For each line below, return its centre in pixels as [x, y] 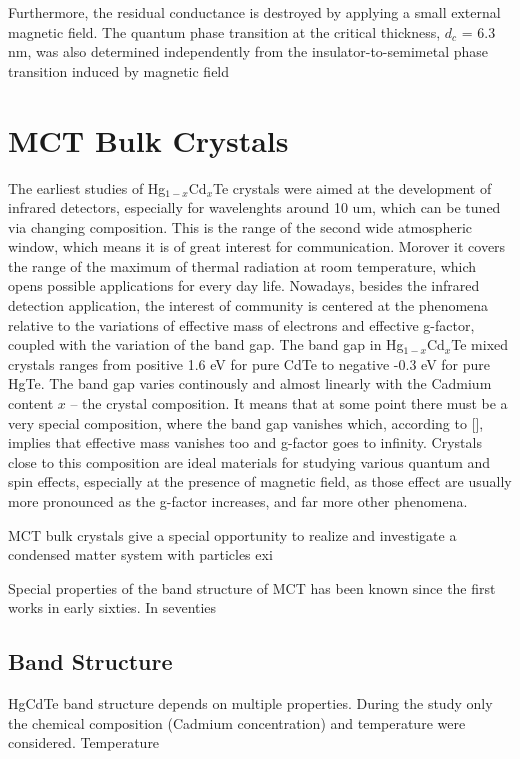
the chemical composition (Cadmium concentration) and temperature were [237, 722]
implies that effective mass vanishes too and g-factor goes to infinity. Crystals [245, 442]
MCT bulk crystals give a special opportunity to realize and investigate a [232, 534]
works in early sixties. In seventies [112, 607]
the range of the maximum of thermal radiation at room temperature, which [242, 265]
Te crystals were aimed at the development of [352, 187]
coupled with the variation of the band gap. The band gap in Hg [206, 344]
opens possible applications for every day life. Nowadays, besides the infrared [244, 285]
